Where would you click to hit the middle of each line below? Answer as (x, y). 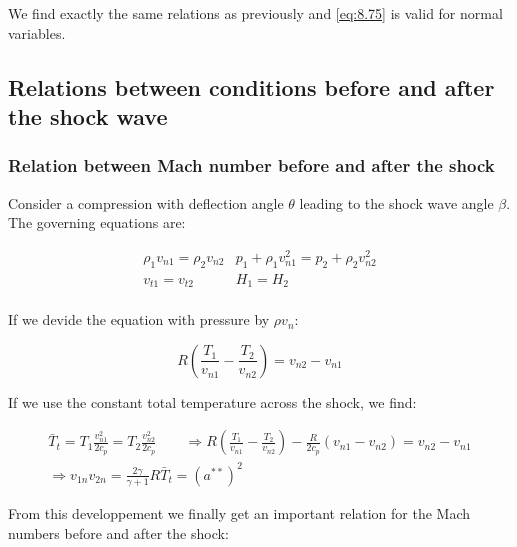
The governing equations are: (97, 222)
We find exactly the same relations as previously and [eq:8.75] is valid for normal (255, 13)
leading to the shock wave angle (396, 202)
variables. (37, 32)
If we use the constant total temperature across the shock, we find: (212, 401)
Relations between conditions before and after (251, 86)
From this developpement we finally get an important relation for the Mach (239, 512)
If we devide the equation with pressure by (139, 319)
